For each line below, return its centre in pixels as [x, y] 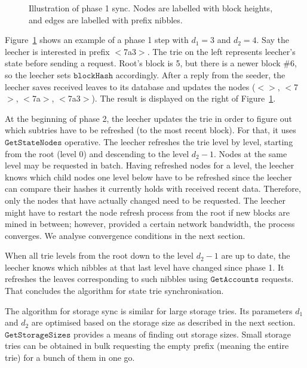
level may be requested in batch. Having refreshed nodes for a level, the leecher [150, 165]
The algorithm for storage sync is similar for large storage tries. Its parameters [149, 310]
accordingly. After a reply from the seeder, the [200, 74]
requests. [277, 279]
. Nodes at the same [250, 153]
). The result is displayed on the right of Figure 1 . [184, 98]
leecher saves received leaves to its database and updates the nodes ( [130, 86]
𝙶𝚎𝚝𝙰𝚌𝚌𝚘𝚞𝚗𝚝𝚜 [235, 280]
